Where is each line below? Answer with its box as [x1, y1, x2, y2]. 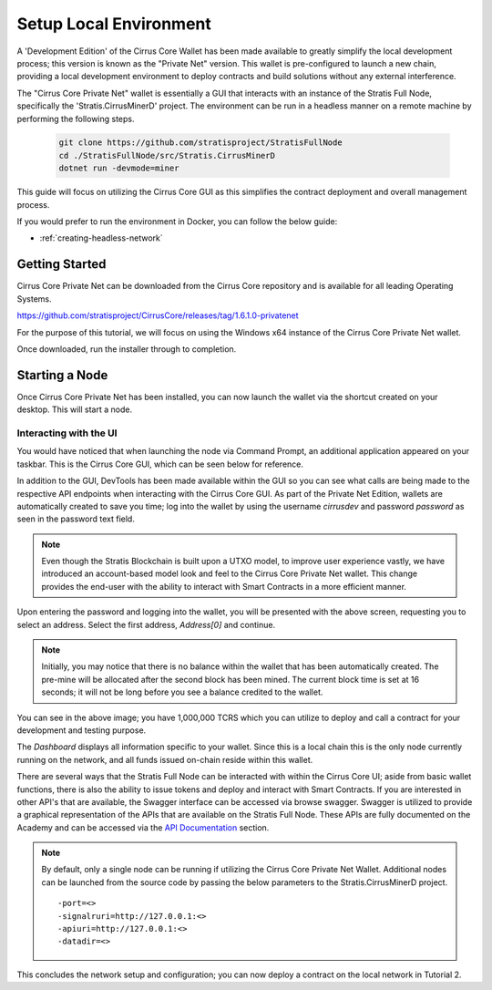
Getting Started [16, 256, 107, 273]
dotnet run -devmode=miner [58, 163, 179, 173]
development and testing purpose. [16, 725, 147, 736]
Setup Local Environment [16, 14, 211, 34]
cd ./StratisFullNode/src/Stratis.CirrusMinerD [58, 150, 275, 160]
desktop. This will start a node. [16, 404, 132, 415]
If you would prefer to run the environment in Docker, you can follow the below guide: [16, 216, 338, 227]
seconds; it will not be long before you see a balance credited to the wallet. [41, 686, 323, 697]
